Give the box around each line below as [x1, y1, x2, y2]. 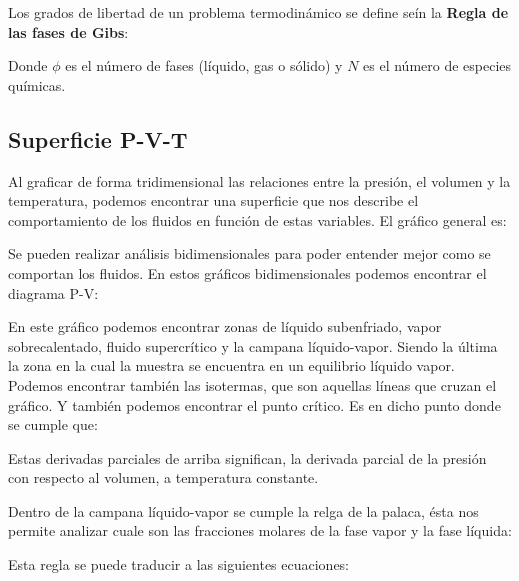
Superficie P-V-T [8, 123, 188, 154]
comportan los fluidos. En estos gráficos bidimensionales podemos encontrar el [8, 262, 487, 283]
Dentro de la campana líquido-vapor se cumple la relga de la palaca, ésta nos [8, 500, 479, 521]
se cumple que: [8, 414, 98, 435]
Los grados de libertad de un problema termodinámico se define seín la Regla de [8, 2, 509, 22]
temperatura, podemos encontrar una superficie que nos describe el [8, 190, 419, 211]
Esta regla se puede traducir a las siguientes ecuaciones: [8, 554, 350, 575]
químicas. [8, 74, 66, 95]
